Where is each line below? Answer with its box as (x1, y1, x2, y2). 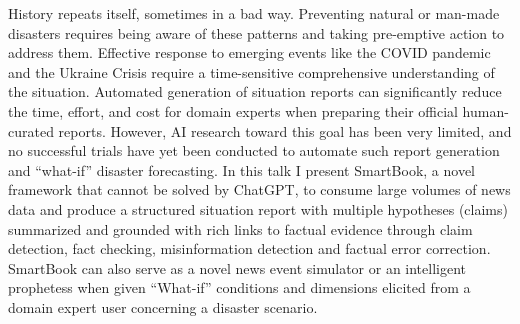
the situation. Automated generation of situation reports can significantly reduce (8, 81, 502, 102)
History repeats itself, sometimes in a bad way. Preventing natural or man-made (8, 3, 500, 23)
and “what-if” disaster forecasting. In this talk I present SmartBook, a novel (8, 159, 476, 180)
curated (8, 120, 54, 141)
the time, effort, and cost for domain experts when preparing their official (8, 100, 458, 121)
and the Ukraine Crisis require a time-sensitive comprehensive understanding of (8, 61, 495, 82)
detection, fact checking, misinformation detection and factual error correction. (8, 238, 491, 259)
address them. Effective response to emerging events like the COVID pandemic (8, 42, 491, 63)
